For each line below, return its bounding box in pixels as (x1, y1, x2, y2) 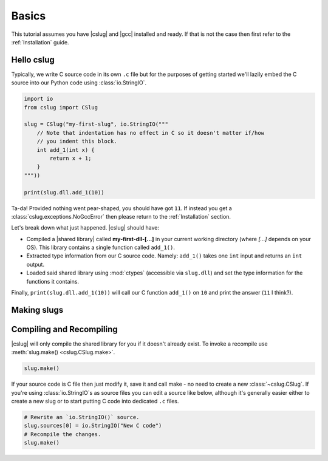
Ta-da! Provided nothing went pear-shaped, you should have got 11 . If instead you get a (11, 204, 232, 212)
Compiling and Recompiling (11, 324, 118, 334)
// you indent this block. (36, 138, 118, 145)
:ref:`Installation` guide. (11, 38, 69, 46)
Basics (11, 9, 46, 22)
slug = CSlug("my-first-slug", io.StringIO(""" (24, 121, 168, 128)
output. (26, 261, 45, 268)
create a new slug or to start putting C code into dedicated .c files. (11, 398, 179, 405)
